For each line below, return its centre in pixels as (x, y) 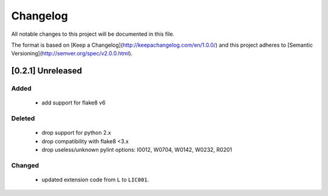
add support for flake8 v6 (73, 103)
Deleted (23, 118)
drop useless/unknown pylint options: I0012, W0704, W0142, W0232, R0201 (137, 150)
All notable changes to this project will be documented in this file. (93, 34)
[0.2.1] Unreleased (46, 71)
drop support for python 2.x (77, 133)
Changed (25, 165)
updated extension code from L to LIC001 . (95, 180)
